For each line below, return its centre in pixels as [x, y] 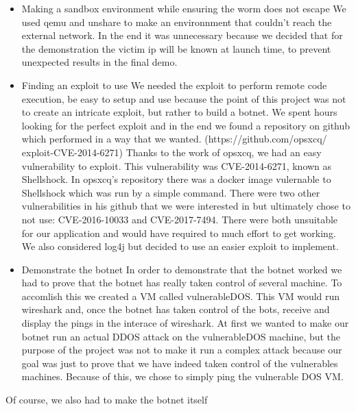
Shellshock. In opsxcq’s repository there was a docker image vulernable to [176, 179]
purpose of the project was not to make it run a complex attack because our [182, 350]
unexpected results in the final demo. [99, 62]
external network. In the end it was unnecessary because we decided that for [182, 35]
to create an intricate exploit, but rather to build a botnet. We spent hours [179, 112]
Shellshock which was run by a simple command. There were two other [171, 192]
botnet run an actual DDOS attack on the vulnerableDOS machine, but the [181, 336]
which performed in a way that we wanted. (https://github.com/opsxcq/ [174, 139]
